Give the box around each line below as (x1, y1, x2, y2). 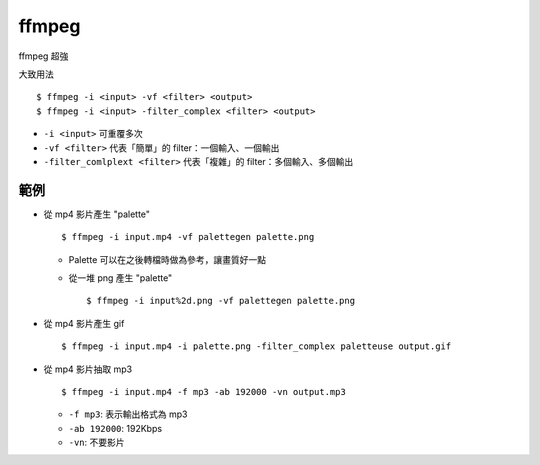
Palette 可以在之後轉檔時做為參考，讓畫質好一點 (68, 253, 267, 265)
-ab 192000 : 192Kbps (68, 422, 163, 434)
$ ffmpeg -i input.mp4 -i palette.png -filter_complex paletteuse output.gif (61, 341, 452, 352)
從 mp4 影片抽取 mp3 (43, 363, 133, 375)
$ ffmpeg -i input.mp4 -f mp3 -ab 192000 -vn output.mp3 (61, 386, 347, 397)
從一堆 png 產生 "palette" (68, 271, 173, 284)
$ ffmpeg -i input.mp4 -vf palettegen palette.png (61, 231, 315, 243)
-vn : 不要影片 (68, 436, 125, 449)
